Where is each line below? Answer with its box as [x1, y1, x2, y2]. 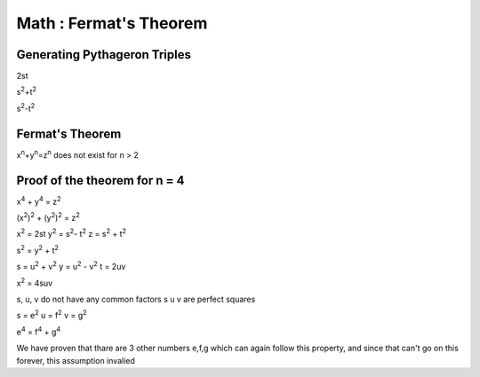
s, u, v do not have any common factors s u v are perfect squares [16, 294, 256, 304]
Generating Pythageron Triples [16, 47, 191, 62]
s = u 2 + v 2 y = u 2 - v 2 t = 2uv [16, 260, 126, 272]
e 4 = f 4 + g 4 [16, 325, 61, 337]
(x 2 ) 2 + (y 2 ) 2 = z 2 [16, 211, 80, 224]
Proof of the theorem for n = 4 [16, 173, 185, 188]
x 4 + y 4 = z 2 [16, 195, 61, 207]
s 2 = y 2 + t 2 [16, 244, 60, 255]
